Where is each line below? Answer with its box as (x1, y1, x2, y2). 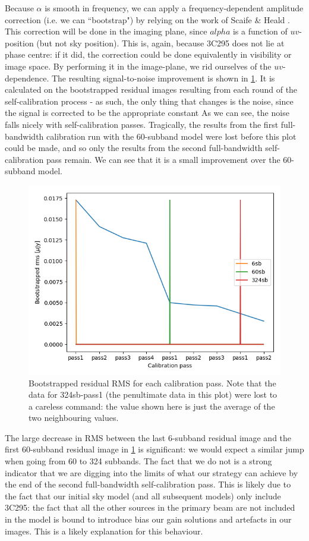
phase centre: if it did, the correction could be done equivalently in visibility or (5, 48, 292, 61)
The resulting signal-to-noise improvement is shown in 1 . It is (51, 71, 275, 84)
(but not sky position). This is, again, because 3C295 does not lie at (36, 36, 285, 49)
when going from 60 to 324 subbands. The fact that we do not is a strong (5, 455, 272, 467)
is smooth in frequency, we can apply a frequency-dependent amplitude (45, 2, 304, 14)
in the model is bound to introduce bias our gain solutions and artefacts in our (5, 513, 292, 526)
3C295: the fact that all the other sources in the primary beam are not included (5, 501, 295, 514)
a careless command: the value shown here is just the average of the (29, 400, 275, 412)
